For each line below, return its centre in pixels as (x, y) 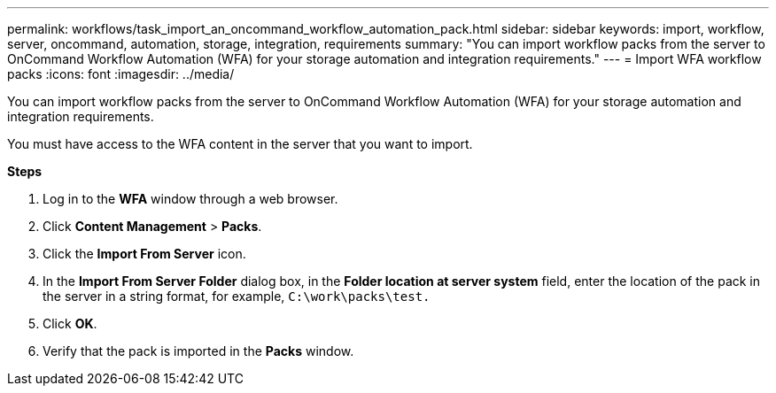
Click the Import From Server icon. (144, 254)
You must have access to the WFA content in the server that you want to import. (240, 144)
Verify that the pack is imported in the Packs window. (198, 351)
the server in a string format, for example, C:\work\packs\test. (237, 296)
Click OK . (70, 324)
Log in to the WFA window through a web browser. (190, 199)
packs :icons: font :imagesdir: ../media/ (121, 74)
